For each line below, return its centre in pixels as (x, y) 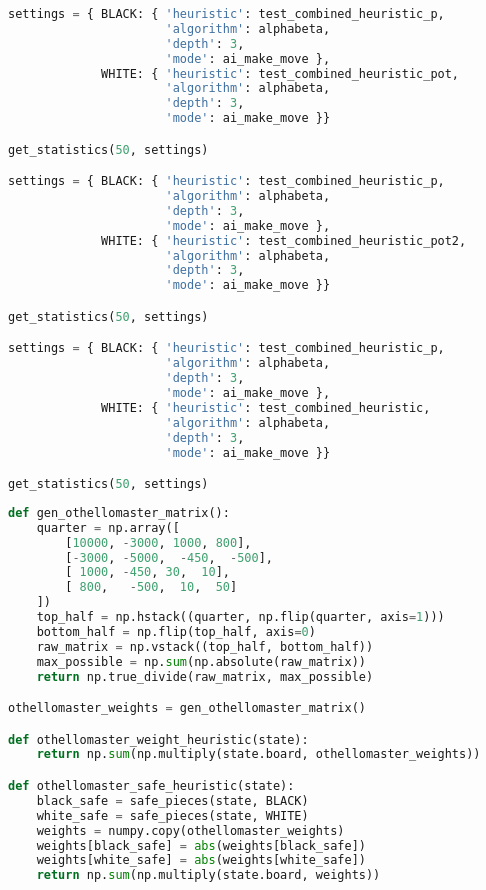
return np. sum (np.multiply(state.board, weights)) (208, 875)
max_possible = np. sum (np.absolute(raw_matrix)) (201, 661)
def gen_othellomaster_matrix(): (119, 512)
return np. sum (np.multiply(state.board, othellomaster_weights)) (258, 754)
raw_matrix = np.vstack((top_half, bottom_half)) (205, 646)
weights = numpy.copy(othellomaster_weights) (190, 830)
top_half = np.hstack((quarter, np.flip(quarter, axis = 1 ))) (240, 617)
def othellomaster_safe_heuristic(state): (151, 786)
